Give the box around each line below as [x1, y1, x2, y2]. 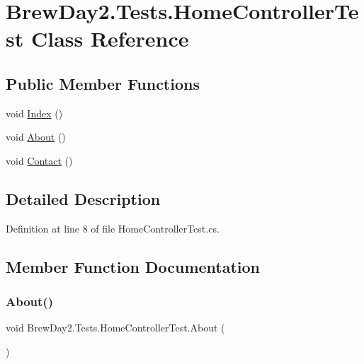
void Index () [6, 105, 63, 120]
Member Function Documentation [6, 255, 261, 277]
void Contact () [6, 153, 73, 168]
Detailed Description [6, 187, 161, 209]
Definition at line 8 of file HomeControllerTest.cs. [6, 221, 220, 235]
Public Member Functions [6, 72, 200, 94]
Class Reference [30, 24, 189, 53]
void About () [6, 129, 66, 144]
